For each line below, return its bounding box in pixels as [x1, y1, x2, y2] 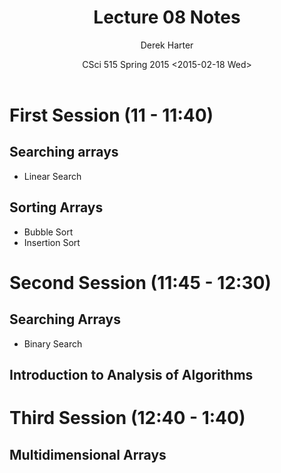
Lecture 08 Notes [93, 6, 241, 29]
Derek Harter [140, 39, 194, 51]
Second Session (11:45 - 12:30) [9, 271, 272, 294]
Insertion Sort [23, 236, 81, 248]
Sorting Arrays [9, 199, 104, 216]
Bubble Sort [23, 226, 74, 238]
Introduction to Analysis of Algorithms [9, 366, 254, 383]
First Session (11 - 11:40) [9, 104, 214, 126]
